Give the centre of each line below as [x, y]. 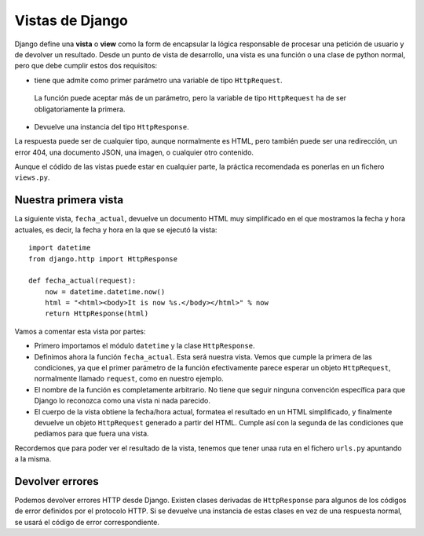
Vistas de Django [71, 20]
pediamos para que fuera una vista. [91, 434]
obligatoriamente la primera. [80, 109]
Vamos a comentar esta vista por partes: [80, 331]
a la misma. [33, 459]
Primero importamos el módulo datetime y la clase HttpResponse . [144, 346]
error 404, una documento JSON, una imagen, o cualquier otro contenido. [134, 152]
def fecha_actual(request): [82, 281]
